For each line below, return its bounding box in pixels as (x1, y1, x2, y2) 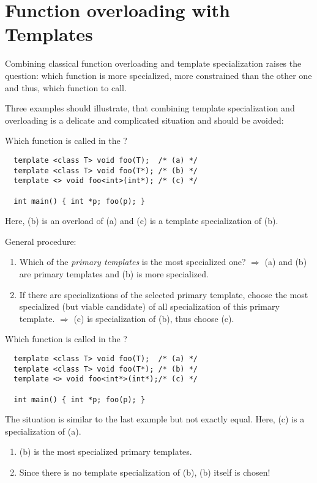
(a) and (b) (264, 255, 307, 268)
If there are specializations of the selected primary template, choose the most (19, 288, 308, 301)
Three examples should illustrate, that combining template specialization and (5, 102, 295, 114)
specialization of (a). (5, 424, 81, 437)
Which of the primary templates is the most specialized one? (19, 255, 246, 268)
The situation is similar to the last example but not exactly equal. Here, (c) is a (5, 413, 305, 425)
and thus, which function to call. (5, 81, 127, 94)
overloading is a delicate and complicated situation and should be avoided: (5, 113, 284, 126)
